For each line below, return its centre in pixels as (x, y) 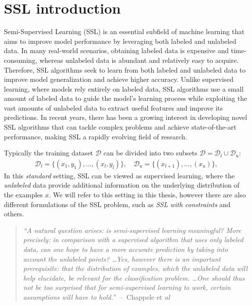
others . (14, 214)
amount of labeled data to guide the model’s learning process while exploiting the (126, 98)
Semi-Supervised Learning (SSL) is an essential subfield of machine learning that (124, 31)
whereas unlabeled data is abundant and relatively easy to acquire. (139, 60)
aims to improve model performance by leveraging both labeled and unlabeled (120, 41)
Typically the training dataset (49, 153)
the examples (23, 195)
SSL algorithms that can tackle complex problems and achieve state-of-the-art (120, 127)
